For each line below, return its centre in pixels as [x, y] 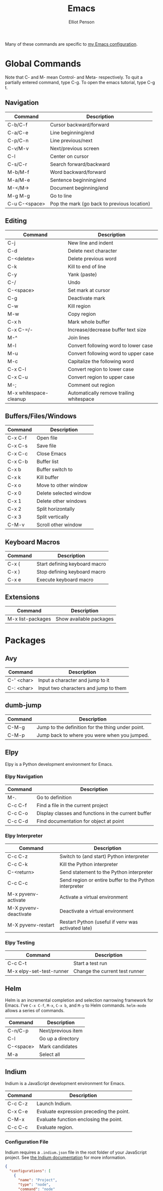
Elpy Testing [20, 943]
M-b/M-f [18, 172]
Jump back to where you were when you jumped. [93, 735]
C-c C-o [18, 813]
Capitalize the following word [101, 361]
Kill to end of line [87, 266]
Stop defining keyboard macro [71, 572]
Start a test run [90, 964]
